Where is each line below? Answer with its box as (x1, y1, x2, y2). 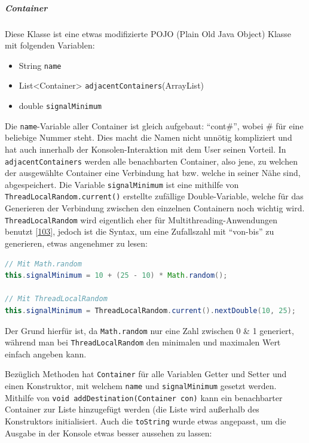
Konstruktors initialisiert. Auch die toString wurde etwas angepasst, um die (5, 415, 286, 427)
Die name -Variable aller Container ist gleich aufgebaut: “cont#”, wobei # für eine (5, 119, 304, 132)
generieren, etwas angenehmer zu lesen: (5, 236, 148, 249)
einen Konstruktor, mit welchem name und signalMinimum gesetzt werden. (5, 380, 277, 392)
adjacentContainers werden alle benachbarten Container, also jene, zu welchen (5, 154, 298, 167)
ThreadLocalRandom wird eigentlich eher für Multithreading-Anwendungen (5, 213, 277, 226)
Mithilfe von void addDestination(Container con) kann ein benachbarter (5, 391, 283, 403)
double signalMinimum (19, 99, 102, 112)
